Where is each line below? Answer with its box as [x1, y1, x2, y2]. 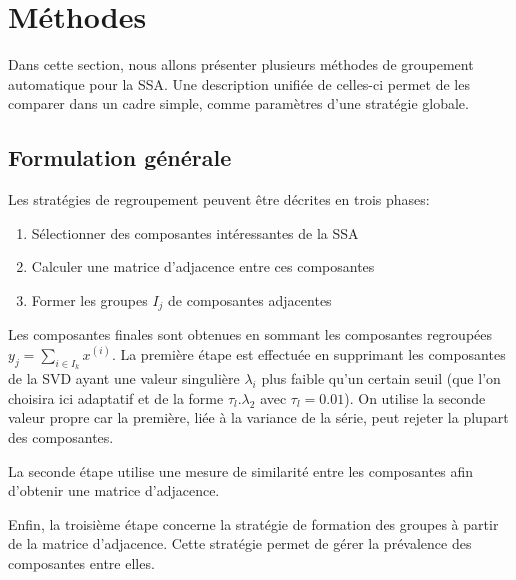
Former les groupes [31, 289, 148, 310]
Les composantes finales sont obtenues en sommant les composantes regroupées [8, 324, 493, 345]
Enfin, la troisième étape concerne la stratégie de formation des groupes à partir [8, 513, 499, 534]
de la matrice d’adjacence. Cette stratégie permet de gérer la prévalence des [8, 533, 472, 554]
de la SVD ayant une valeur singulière [8, 368, 240, 389]
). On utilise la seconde [344, 387, 486, 408]
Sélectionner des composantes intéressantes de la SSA [31, 222, 359, 243]
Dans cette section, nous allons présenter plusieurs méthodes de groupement [8, 54, 474, 75]
